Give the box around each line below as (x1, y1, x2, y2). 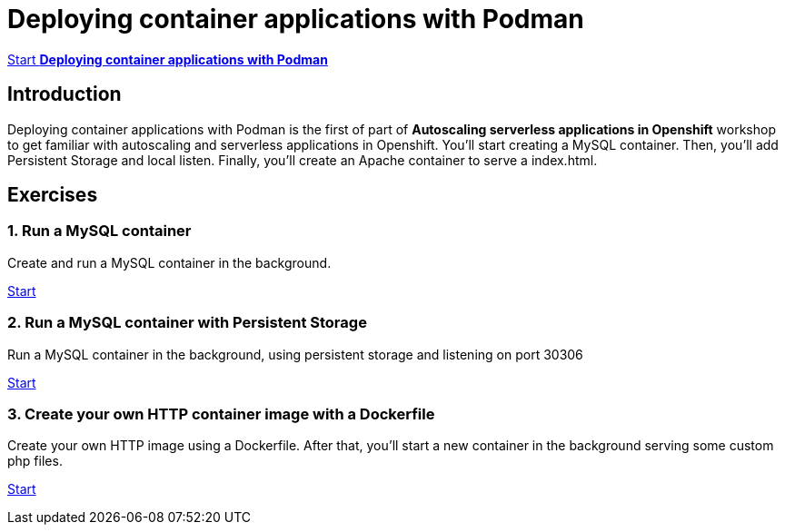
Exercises (7, 183, 98, 207)
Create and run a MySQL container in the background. (7, 254, 332, 271)
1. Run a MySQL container (7, 222, 192, 241)
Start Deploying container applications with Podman (7, 51, 328, 67)
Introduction (7, 83, 122, 106)
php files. (7, 453, 63, 469)
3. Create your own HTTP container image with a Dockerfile (7, 404, 435, 423)
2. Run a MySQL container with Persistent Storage (7, 313, 367, 332)
